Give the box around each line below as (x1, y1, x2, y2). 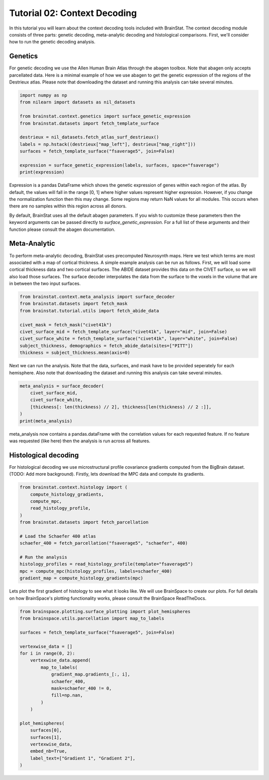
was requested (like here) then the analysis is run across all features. (9, 438, 150, 444)
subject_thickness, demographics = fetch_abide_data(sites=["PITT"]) (19, 343, 193, 348)
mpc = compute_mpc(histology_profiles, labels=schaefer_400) (19, 568, 172, 574)
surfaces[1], (30, 735, 62, 740)
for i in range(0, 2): (19, 650, 75, 656)
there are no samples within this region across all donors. (9, 203, 127, 209)
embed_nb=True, (30, 749, 67, 754)
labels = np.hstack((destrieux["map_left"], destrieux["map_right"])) (19, 141, 196, 147)
